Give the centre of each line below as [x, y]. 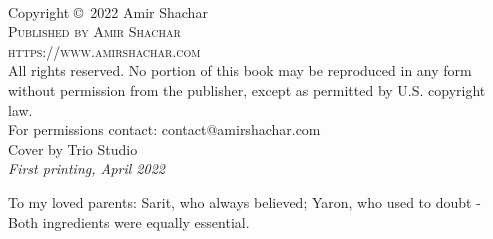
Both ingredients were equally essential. [129, 221]
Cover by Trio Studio [73, 148]
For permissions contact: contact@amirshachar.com [164, 129]
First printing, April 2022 [86, 168]
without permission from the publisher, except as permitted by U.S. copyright [247, 89]
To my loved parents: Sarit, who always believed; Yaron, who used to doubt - [244, 201]
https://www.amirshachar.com [104, 50]
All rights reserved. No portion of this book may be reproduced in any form [240, 70]
